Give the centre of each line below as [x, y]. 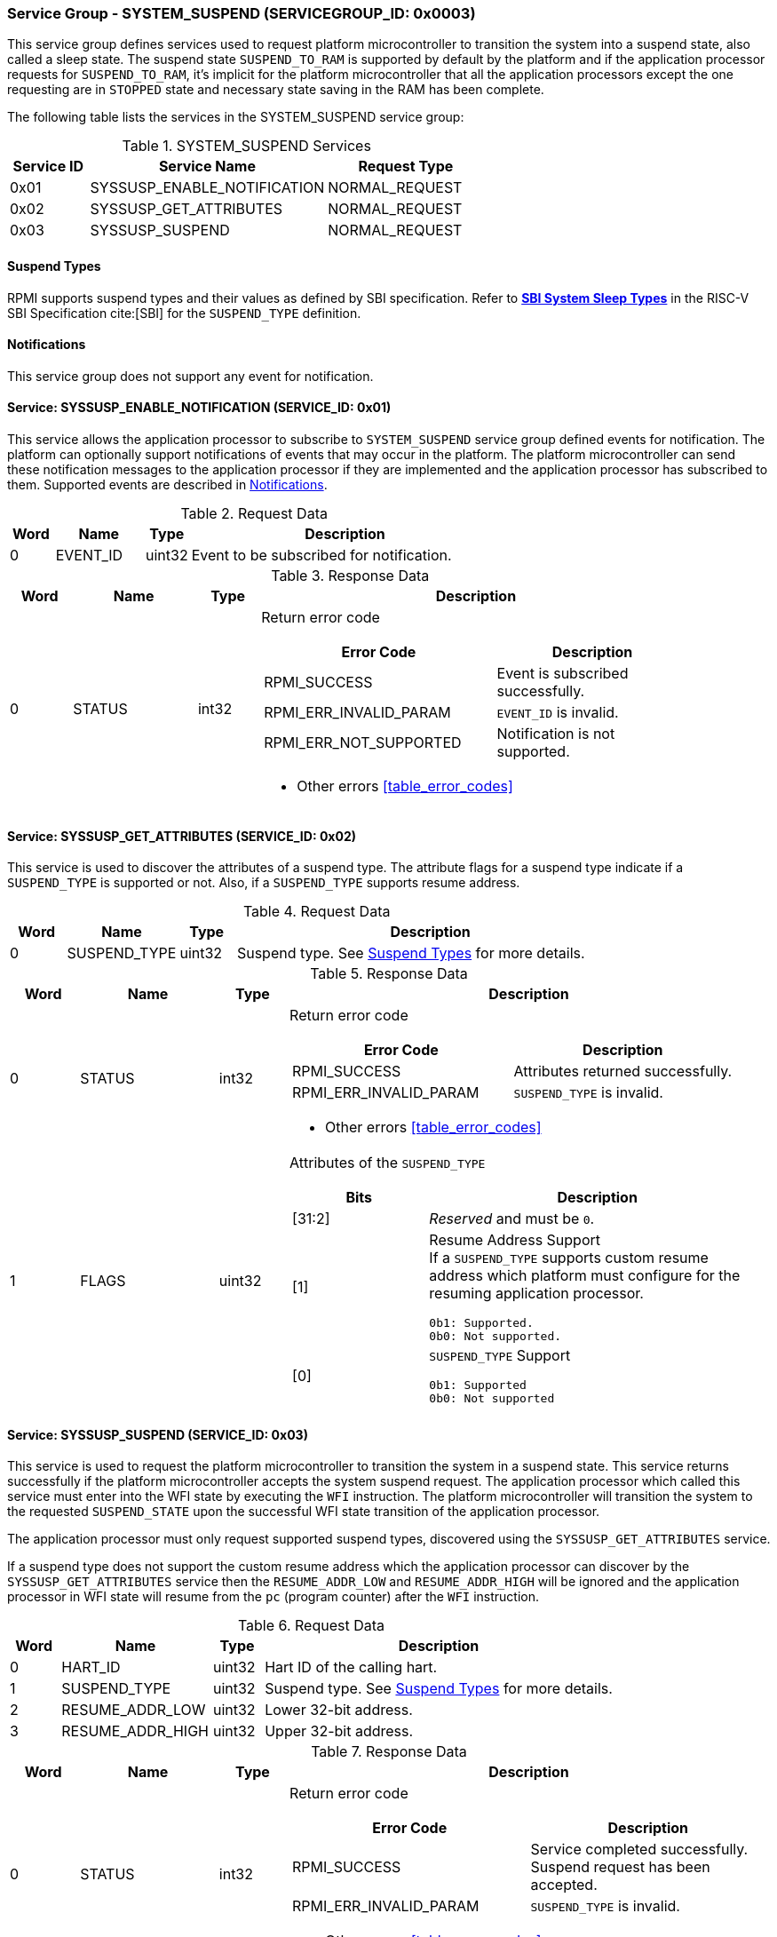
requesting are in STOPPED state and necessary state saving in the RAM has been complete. [276, 90]
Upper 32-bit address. [339, 1731]
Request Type [406, 167]
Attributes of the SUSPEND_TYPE [388, 1163]
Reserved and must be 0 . [512, 1219]
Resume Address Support [515, 1240]
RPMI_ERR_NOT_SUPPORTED [363, 743]
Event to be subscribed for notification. [321, 556]
